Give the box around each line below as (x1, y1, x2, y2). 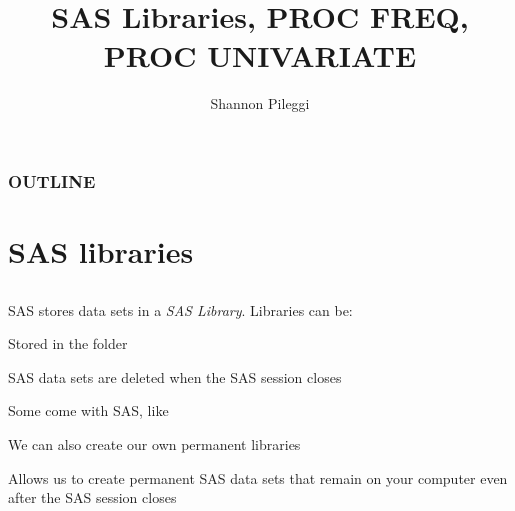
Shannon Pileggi (210, 93, 310, 114)
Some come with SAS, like (8, 400, 169, 421)
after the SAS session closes (8, 487, 177, 508)
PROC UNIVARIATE (103, 35, 417, 76)
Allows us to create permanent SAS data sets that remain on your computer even (8, 467, 508, 488)
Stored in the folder (8, 333, 128, 354)
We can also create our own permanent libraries (8, 433, 301, 454)
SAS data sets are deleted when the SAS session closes (8, 366, 342, 387)
